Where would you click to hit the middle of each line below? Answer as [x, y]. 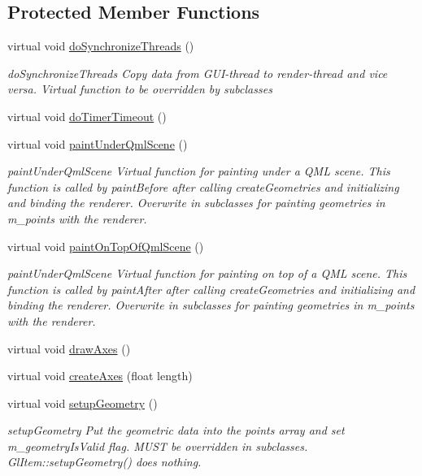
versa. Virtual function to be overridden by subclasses [140, 89]
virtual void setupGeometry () [83, 402]
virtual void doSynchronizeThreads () [101, 46]
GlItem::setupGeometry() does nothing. [104, 462]
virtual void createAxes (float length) [100, 376]
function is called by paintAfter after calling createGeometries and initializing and [211, 289]
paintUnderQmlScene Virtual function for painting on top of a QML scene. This [207, 273]
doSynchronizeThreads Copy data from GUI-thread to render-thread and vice [198, 73]
